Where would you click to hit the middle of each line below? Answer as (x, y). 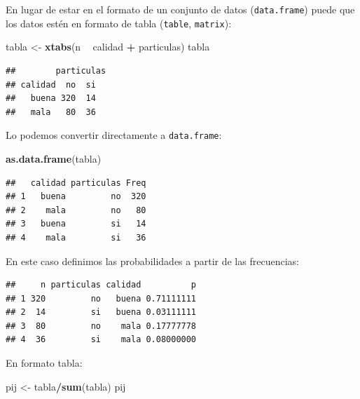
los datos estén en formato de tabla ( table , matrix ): (119, 23)
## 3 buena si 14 (76, 224)
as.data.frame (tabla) (54, 158)
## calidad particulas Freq (76, 183)
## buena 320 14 (51, 99)
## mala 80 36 (51, 112)
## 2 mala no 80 (76, 210)
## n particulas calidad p (101, 285)
